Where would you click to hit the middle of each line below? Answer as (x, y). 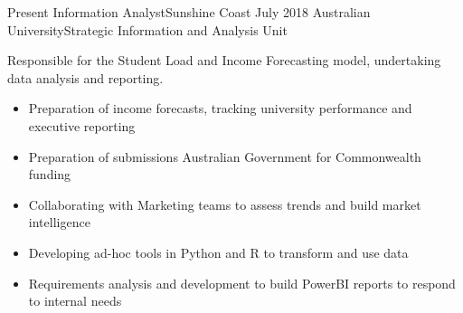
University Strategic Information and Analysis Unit (147, 29)
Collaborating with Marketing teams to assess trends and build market (225, 204)
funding (50, 174)
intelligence (59, 222)
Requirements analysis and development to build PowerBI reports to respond (242, 283)
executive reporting (82, 125)
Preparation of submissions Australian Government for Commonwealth (225, 156)
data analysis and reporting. (85, 77)
